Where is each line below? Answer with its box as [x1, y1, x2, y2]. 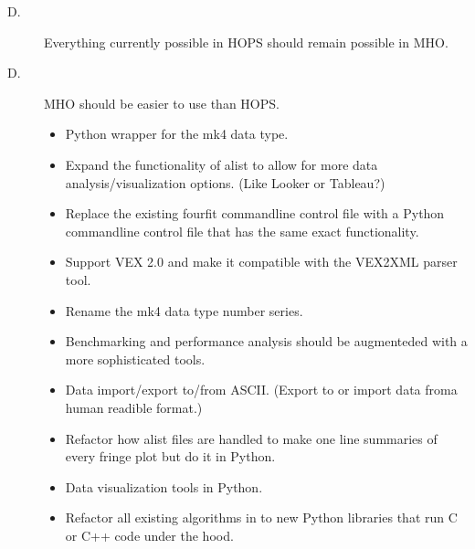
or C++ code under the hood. [65, 525, 234, 544]
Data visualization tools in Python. [65, 477, 263, 496]
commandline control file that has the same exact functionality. [65, 221, 419, 240]
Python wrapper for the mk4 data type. [65, 124, 289, 143]
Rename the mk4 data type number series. [65, 301, 303, 320]
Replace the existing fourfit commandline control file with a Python [65, 204, 445, 223]
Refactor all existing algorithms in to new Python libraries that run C [65, 508, 458, 527]
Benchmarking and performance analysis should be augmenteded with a [65, 332, 468, 351]
